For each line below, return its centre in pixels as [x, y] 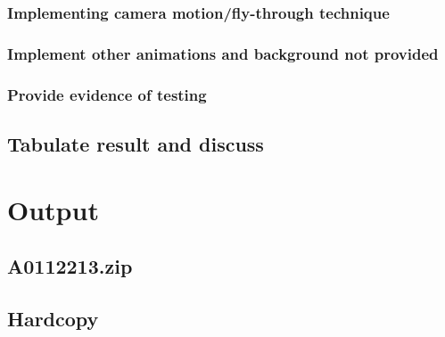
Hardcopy [53, 318]
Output [53, 209]
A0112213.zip [70, 266]
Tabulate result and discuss [136, 143]
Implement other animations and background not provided [223, 53]
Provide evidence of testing [107, 94]
